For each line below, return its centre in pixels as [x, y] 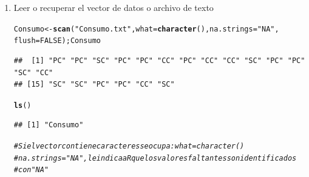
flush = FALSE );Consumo [57, 41]
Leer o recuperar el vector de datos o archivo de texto [114, 7]
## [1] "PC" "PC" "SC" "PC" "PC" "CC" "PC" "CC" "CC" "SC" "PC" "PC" [159, 60]
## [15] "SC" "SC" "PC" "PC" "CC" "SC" [94, 85]
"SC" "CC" [33, 72]
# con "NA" [31, 170]
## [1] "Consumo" [49, 125]
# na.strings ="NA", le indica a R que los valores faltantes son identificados [155, 158]
